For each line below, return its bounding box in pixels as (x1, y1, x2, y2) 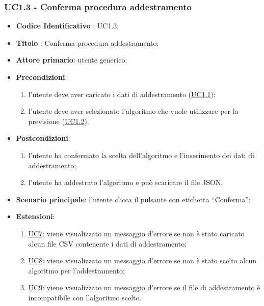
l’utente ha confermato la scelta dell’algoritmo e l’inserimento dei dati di (28, 149, 254, 160)
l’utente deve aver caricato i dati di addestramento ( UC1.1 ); (28, 88, 216, 99)
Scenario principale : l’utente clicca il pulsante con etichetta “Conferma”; (16, 194, 251, 204)
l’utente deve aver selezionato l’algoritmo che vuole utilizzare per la (28, 106, 239, 116)
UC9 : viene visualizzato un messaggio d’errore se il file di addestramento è (28, 282, 260, 293)
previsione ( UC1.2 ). (28, 115, 89, 126)
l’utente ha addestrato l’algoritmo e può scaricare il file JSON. (28, 177, 223, 188)
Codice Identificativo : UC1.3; (16, 20, 119, 31)
